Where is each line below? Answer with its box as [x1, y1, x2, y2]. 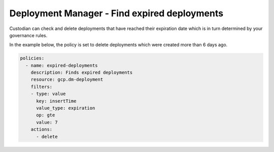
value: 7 [36, 119, 58, 125]
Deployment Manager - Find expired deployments [9, 8, 223, 19]
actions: [30, 127, 53, 132]
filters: [30, 84, 53, 89]
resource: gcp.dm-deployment [30, 77, 104, 82]
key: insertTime [36, 98, 77, 104]
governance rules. [9, 32, 48, 38]
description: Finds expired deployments [30, 70, 133, 76]
